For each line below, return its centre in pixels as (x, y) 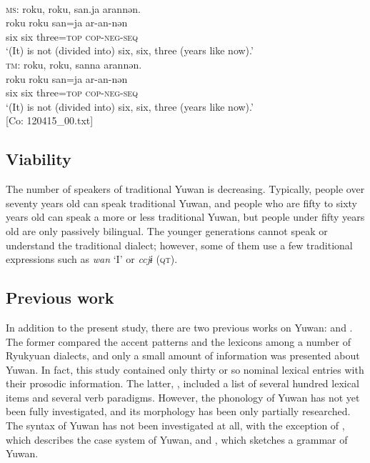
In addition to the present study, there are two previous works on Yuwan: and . (179, 327)
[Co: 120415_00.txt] (50, 120)
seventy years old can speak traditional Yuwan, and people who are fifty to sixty (181, 203)
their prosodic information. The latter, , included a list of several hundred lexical (182, 383)
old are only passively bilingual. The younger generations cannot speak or (167, 230)
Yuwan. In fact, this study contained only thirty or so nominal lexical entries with (185, 369)
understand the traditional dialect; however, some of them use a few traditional (179, 245)
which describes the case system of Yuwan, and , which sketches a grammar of (177, 439)
